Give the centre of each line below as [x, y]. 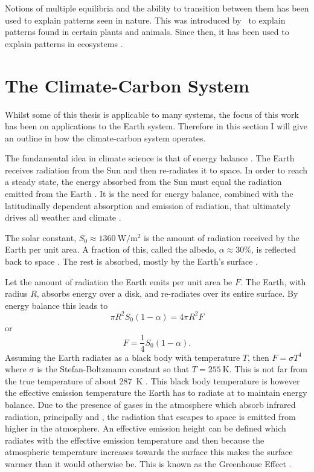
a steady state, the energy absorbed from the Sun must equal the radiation [143, 182]
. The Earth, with [273, 281]
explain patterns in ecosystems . [64, 43]
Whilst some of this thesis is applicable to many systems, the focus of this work [152, 114]
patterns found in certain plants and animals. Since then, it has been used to [147, 32]
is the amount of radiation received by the [222, 237]
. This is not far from [268, 369]
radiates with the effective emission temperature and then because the [135, 440]
